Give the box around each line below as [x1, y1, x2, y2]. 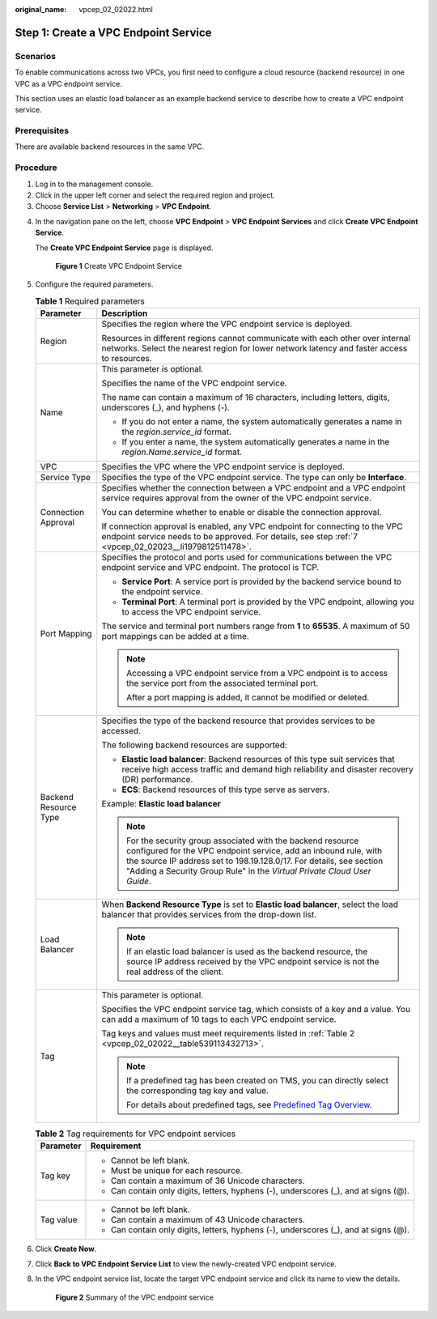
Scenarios [15, 50, 57, 62]
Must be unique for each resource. [110, 1165, 243, 1176]
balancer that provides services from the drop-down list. [101, 909, 317, 921]
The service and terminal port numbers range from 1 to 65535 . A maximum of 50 [101, 620, 410, 632]
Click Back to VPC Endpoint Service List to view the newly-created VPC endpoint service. [35, 1259, 337, 1269]
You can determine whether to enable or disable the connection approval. [101, 507, 382, 518]
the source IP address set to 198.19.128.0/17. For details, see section [126, 855, 384, 866]
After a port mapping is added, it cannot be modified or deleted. [126, 692, 370, 704]
